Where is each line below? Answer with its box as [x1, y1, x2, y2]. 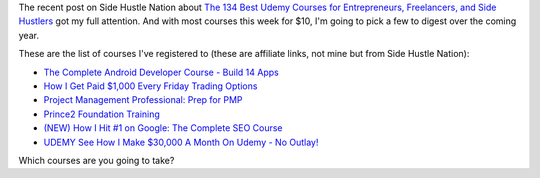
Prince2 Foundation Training [43, 108, 160, 120]
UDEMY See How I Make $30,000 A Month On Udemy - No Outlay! [43, 136, 319, 148]
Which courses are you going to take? [18, 154, 175, 166]
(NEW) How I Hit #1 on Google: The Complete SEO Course [43, 122, 284, 134]
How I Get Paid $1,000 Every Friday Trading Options [43, 80, 258, 92]
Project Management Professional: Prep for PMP [43, 94, 243, 106]
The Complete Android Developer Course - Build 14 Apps [43, 66, 279, 78]
